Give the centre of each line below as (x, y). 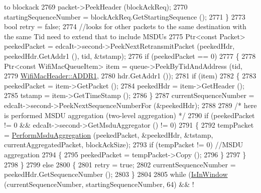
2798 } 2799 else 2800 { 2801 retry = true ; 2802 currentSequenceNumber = (120, 164)
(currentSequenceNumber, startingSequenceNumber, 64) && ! (99, 184)
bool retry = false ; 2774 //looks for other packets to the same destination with (125, 26)
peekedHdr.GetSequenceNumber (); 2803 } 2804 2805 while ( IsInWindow (116, 174)
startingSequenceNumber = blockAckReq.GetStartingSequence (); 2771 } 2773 (125, 16)
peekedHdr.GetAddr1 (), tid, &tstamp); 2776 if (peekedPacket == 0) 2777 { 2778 (130, 56)
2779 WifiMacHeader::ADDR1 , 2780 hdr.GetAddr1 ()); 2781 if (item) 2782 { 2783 (130, 76)
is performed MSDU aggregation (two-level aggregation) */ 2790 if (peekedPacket (129, 115)
